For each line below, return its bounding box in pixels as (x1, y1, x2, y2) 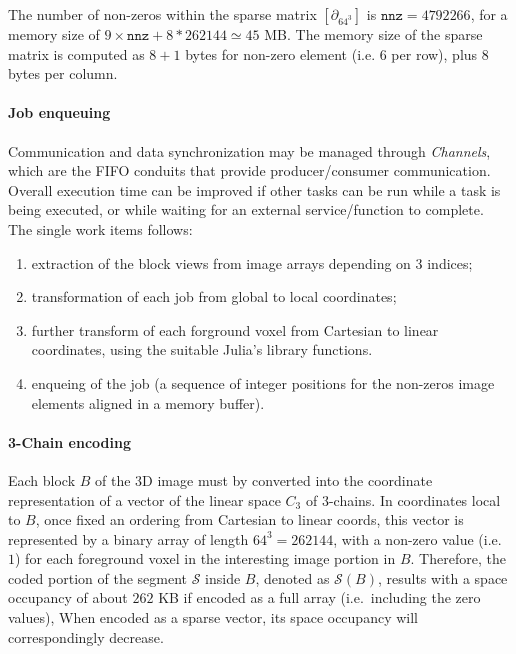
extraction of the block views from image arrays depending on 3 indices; (31, 252, 473, 273)
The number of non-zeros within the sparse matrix (8, 4, 317, 24)
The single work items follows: (8, 218, 193, 239)
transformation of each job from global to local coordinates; (31, 286, 397, 307)
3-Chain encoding (8, 431, 131, 452)
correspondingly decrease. (8, 626, 164, 647)
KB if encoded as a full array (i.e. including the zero (158, 587, 481, 608)
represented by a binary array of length (8, 528, 249, 549)
